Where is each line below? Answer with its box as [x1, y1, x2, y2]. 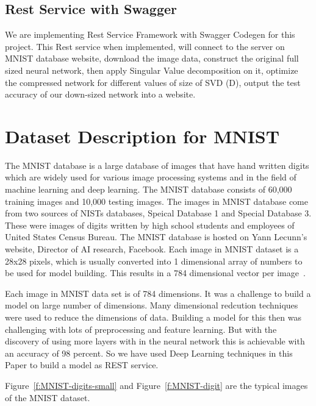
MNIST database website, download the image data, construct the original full [5, 52, 299, 65]
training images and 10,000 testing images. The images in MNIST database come [5, 194, 308, 207]
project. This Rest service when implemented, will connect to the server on [5, 40, 285, 52]
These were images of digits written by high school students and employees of [5, 218, 295, 231]
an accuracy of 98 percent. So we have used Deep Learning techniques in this [5, 346, 293, 359]
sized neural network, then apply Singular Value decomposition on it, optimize [5, 63, 298, 76]
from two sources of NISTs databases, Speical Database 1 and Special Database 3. [5, 207, 312, 219]
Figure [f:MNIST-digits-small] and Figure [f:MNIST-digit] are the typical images [5, 379, 308, 391]
